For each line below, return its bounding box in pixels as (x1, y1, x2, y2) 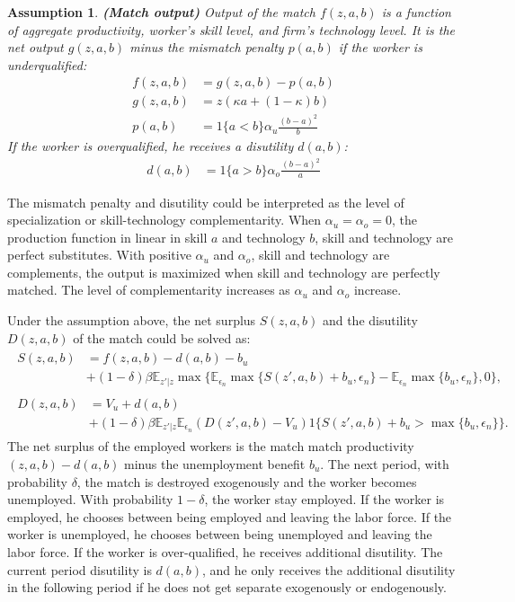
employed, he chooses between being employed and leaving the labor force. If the (7, 507, 452, 526)
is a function (381, 3, 451, 21)
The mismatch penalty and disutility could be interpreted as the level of (7, 192, 404, 211)
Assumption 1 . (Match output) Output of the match (7, 3, 315, 21)
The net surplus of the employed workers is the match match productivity (7, 437, 414, 456)
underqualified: (7, 55, 87, 74)
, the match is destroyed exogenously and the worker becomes (76, 472, 417, 491)
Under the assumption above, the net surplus (7, 311, 256, 330)
